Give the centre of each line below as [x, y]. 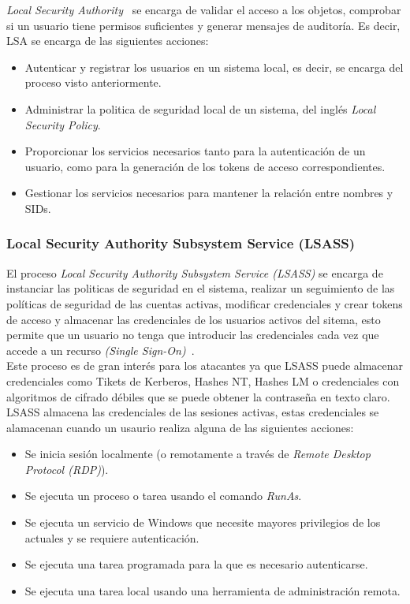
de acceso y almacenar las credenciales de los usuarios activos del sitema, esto [194, 319]
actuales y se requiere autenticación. [112, 537]
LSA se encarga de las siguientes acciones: [108, 41]
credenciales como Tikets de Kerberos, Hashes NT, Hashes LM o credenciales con [203, 380]
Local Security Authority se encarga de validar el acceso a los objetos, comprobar [204, 9]
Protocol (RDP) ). [67, 469]
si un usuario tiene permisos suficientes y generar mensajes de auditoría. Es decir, [203, 25]
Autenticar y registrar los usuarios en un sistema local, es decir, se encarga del [214, 67]
